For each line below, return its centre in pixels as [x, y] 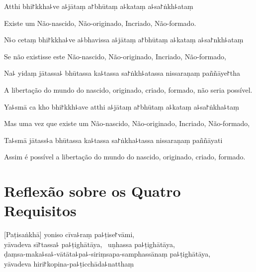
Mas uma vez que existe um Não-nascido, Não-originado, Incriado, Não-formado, [127, 123]
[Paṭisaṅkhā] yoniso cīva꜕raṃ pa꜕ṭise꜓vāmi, [69, 234]
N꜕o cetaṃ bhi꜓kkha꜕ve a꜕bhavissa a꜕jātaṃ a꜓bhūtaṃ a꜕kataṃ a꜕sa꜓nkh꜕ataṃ [124, 40]
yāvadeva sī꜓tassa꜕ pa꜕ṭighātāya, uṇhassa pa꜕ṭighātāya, [89, 244]
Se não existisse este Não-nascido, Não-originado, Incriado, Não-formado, [115, 56]
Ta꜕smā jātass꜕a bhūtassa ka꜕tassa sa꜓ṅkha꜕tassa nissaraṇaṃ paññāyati [113, 140]
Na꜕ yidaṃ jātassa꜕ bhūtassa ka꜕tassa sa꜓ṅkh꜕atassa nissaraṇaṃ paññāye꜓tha [122, 73]
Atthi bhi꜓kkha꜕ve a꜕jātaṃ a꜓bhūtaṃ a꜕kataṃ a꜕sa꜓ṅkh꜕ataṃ [99, 6]
